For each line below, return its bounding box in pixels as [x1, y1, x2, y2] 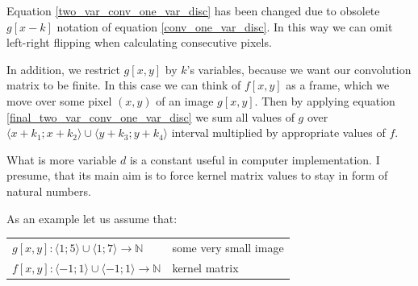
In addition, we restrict [6, 60, 120, 77]
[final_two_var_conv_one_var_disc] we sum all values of [6, 108, 295, 125]
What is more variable [6, 151, 117, 168]
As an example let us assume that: [6, 209, 178, 226]
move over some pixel [6, 92, 112, 109]
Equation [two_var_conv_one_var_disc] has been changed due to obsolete [6, 2, 380, 19]
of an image [156, 92, 214, 109]
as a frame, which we [286, 77, 390, 93]
